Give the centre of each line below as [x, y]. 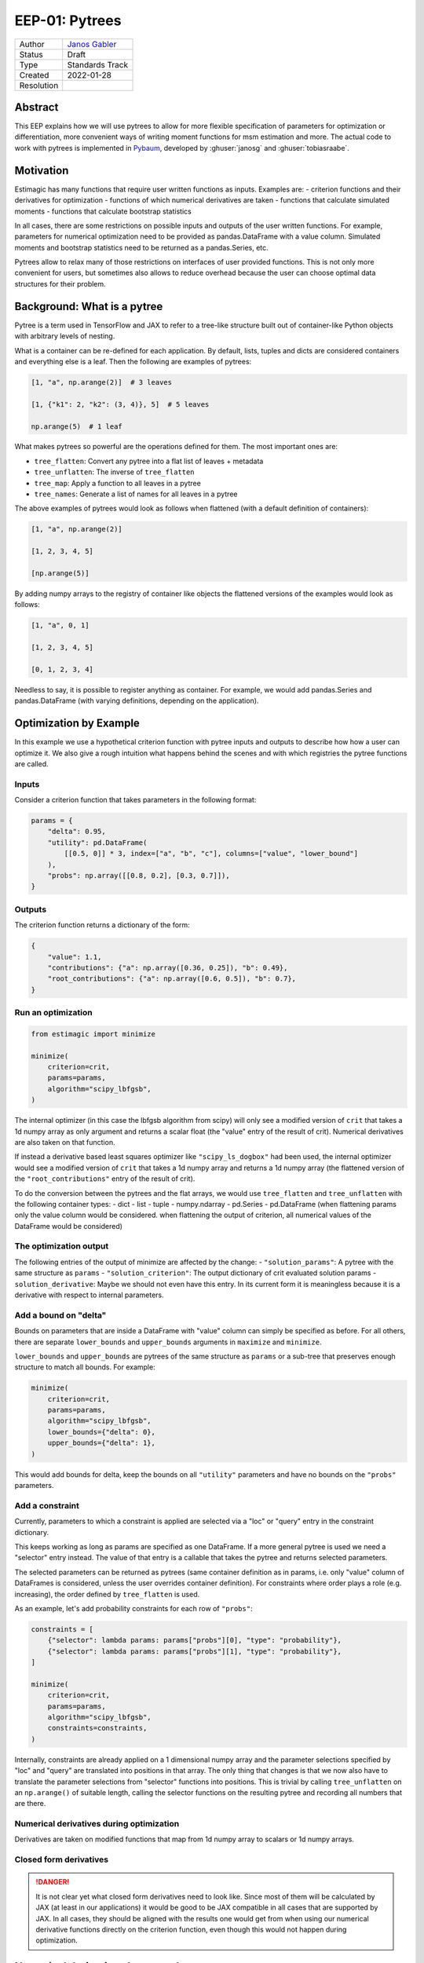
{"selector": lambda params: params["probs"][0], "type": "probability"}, [194, 1640]
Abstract [37, 107]
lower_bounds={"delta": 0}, [102, 1432]
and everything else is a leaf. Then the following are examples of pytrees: [133, 361]
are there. [30, 1804]
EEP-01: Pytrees [68, 20]
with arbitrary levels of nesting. [65, 336]
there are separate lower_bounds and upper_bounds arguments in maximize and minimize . [168, 1342]
